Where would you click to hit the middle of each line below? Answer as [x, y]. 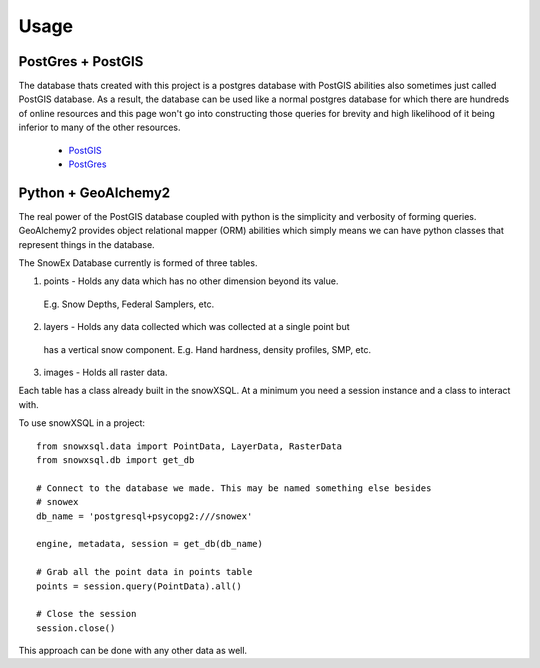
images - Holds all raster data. [105, 372]
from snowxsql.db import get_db [115, 460]
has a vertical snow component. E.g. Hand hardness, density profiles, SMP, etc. [207, 349]
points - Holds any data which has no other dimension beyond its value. [191, 281]
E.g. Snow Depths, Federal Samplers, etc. [129, 304]
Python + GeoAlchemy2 [94, 192]
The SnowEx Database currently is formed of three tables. [138, 263]
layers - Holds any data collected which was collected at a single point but [196, 327]
